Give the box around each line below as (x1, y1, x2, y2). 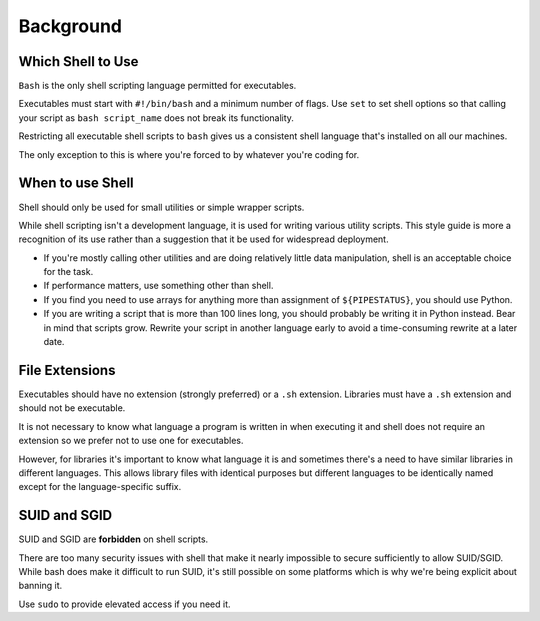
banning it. (18, 580, 63, 592)
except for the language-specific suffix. (18, 481, 182, 493)
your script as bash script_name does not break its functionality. (18, 111, 295, 124)
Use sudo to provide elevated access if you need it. (18, 598, 231, 610)
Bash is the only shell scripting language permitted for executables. (18, 80, 297, 92)
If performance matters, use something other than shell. (43, 280, 274, 292)
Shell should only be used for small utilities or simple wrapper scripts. (18, 201, 305, 213)
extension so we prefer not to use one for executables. (18, 435, 244, 447)
